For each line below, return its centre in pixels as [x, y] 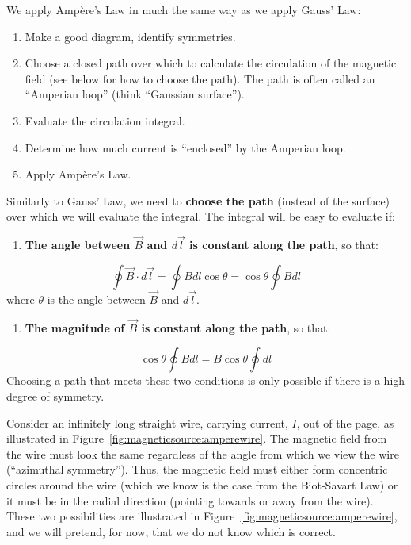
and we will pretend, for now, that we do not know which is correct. [171, 531]
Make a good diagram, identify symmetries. [130, 36]
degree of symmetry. [55, 395]
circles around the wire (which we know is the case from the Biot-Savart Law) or [202, 484]
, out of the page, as [345, 422]
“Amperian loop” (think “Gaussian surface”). [135, 94]
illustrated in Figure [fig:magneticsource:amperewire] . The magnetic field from [197, 438]
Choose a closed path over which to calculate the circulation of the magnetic [211, 63]
